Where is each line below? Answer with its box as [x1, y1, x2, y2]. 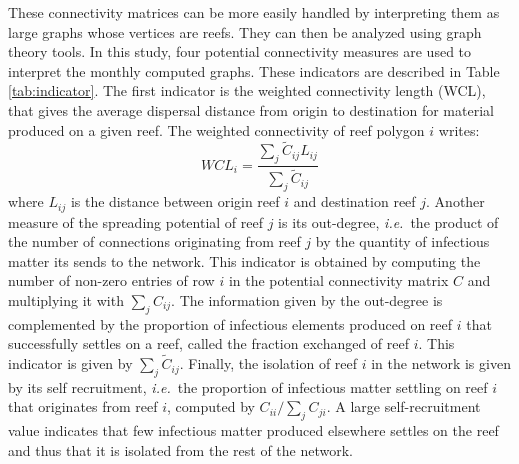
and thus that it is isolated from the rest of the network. [8, 439, 353, 460]
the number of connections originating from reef [8, 231, 301, 252]
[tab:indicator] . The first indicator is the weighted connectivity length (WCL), [8, 80, 486, 101]
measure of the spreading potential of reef [8, 211, 263, 232]
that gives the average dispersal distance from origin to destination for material [8, 99, 494, 120]
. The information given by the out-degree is [171, 289, 443, 310]
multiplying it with [8, 289, 124, 310]
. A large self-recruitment [326, 396, 481, 417]
